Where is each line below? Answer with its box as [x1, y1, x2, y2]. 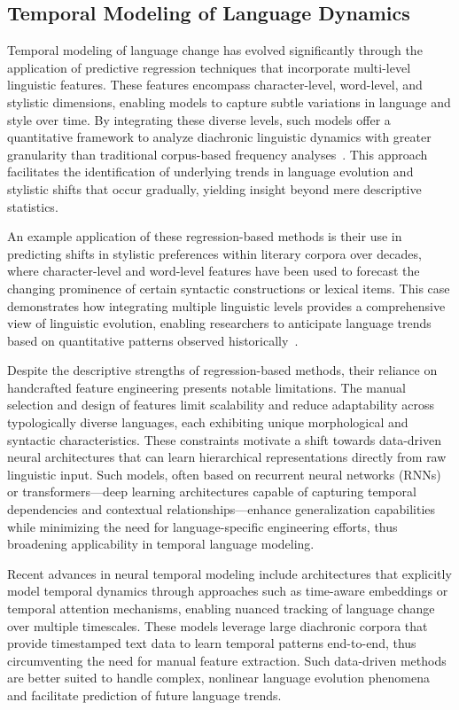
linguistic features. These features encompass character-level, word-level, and [7, 75, 423, 94]
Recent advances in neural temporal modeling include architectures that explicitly [7, 564, 452, 582]
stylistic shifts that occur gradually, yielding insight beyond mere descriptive [7, 179, 422, 198]
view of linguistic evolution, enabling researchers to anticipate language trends [7, 314, 432, 332]
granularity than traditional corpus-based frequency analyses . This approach [7, 144, 428, 163]
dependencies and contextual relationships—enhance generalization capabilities [7, 500, 436, 519]
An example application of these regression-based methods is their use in [7, 227, 402, 246]
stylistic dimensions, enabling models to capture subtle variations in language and [7, 92, 451, 111]
